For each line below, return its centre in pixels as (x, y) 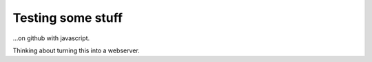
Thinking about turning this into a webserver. (76, 50)
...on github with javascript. (51, 38)
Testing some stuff (68, 18)
